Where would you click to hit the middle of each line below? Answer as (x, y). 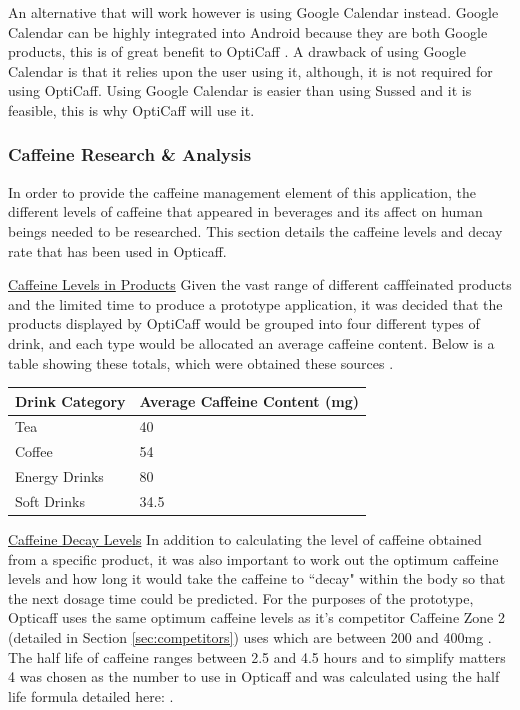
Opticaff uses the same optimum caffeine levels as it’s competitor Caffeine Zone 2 (256, 617)
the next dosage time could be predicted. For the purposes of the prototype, (241, 597)
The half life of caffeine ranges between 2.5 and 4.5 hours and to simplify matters (257, 656)
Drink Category (70, 400)
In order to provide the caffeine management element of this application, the (242, 191)
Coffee (34, 451)
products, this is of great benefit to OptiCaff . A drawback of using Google (237, 51)
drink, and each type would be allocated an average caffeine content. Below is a (251, 342)
